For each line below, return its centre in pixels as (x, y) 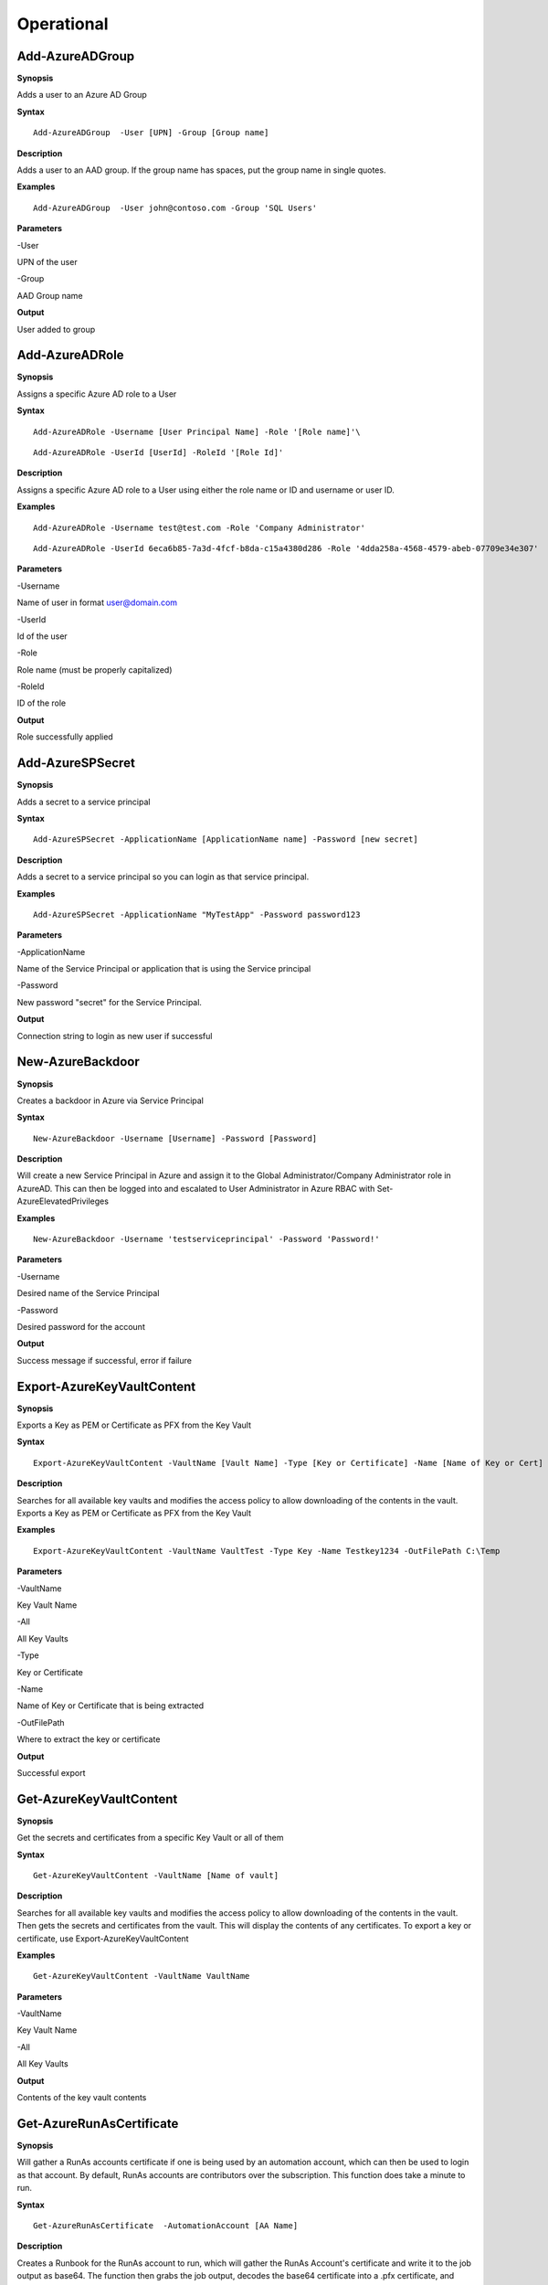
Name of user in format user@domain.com (97, 602)
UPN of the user (47, 261)
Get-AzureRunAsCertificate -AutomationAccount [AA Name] (166, 2225)
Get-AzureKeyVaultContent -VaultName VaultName (142, 1976)
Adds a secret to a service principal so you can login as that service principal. (163, 877)
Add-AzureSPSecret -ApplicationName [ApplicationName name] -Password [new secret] (226, 840)
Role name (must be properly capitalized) (95, 670)
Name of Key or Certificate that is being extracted (111, 1706)
